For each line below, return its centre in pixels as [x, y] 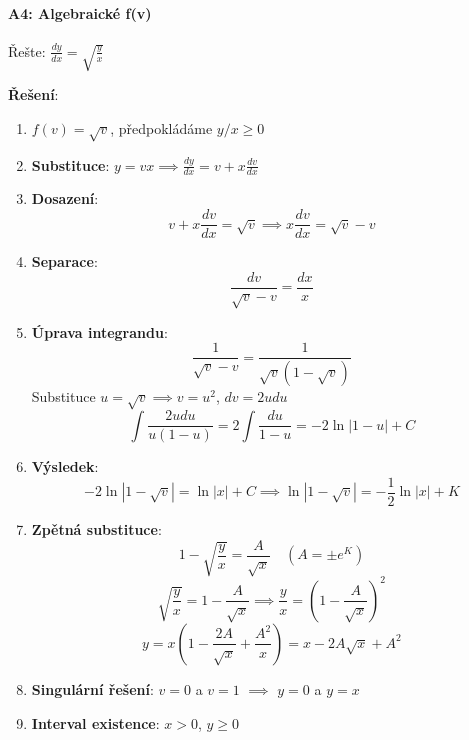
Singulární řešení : [92, 688]
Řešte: [27, 50]
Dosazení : [65, 198]
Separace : [64, 261]
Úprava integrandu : [99, 331]
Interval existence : [95, 722]
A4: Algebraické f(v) [80, 12]
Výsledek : [65, 466]
